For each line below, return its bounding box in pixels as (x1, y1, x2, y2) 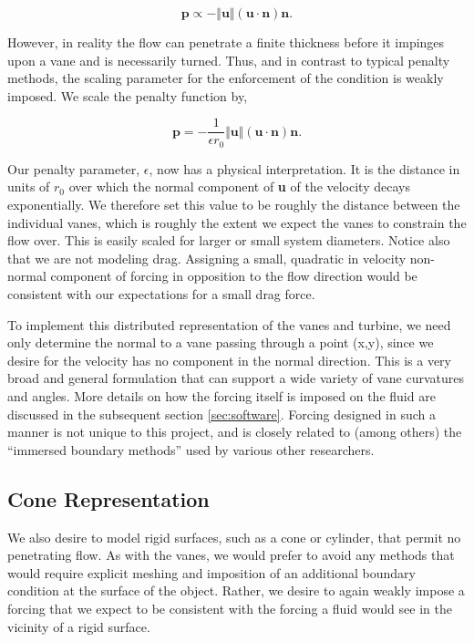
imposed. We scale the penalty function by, (7, 86, 248, 105)
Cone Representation (7, 484, 210, 513)
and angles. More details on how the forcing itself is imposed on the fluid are (7, 387, 436, 406)
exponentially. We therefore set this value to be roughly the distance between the (7, 195, 460, 214)
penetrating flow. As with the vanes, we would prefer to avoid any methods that (7, 545, 455, 564)
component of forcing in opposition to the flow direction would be (50, 266, 417, 285)
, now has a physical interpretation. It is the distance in (149, 159, 460, 178)
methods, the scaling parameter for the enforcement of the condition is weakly (7, 68, 444, 88)
